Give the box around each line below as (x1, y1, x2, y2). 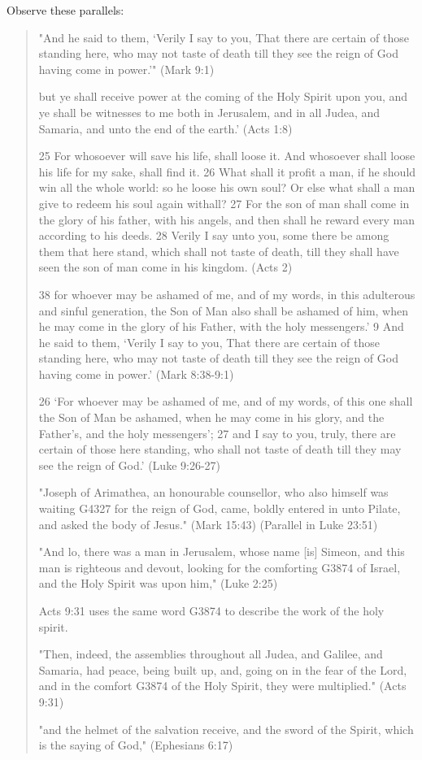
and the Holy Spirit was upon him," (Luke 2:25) (38, 575, 278, 592)
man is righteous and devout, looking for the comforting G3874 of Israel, (38, 558, 401, 575)
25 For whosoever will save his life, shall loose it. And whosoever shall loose (38, 147, 415, 164)
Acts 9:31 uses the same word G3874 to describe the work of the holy (38, 602, 385, 619)
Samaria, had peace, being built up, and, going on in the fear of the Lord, (38, 661, 407, 678)
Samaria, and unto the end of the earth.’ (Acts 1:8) (38, 119, 293, 137)
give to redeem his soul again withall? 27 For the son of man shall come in (38, 194, 410, 211)
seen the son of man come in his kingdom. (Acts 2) (38, 258, 293, 276)
